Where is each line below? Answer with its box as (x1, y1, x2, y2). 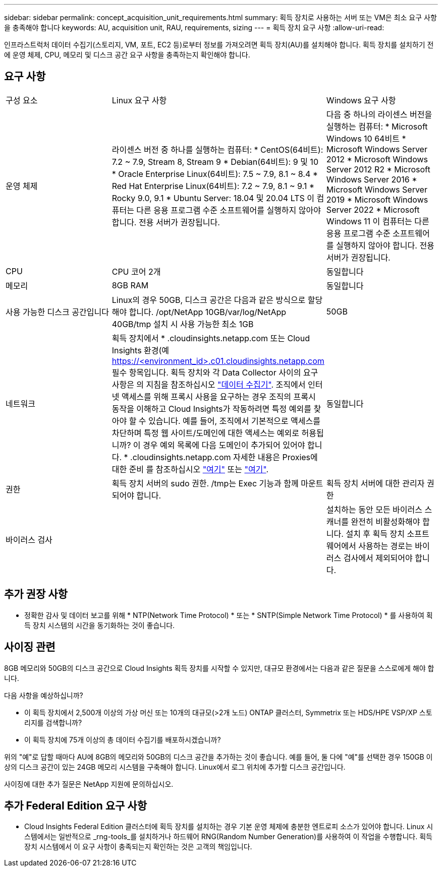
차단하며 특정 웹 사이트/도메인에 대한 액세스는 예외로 (112, 427, 300, 438)
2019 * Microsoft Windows (326, 194, 428, 205)
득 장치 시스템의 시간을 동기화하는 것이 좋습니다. (24, 620, 175, 630)
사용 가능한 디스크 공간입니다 (6, 306, 109, 317)
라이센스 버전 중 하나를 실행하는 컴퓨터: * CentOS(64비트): (112, 144, 323, 155)
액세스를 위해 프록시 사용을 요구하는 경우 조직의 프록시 (121, 391, 316, 402)
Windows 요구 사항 (326, 95, 396, 105)
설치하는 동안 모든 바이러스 (326, 504, 422, 515)
